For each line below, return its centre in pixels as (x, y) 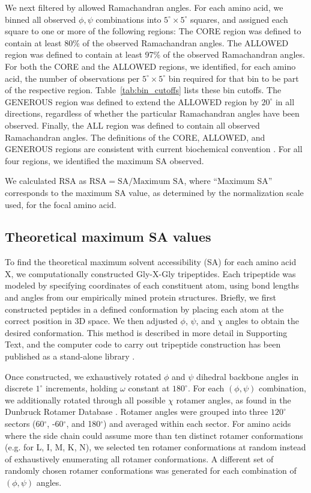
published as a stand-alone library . (70, 356)
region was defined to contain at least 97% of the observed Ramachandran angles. (155, 54)
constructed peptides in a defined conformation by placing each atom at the (144, 309)
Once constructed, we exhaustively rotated (83, 376)
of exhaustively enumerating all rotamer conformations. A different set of (139, 458)
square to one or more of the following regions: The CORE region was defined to (153, 31)
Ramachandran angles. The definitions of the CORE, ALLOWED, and (135, 137)
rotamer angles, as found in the (234, 400)
